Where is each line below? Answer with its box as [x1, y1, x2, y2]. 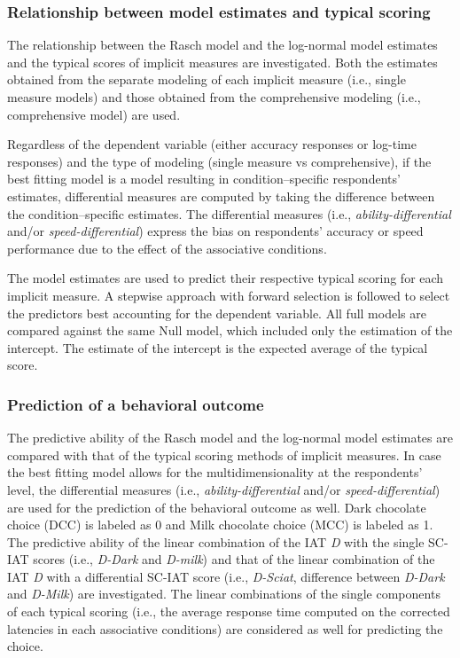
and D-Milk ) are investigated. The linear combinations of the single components [7, 584, 441, 603]
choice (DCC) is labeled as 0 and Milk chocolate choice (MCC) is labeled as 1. [7, 515, 433, 534]
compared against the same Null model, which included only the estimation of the [7, 321, 453, 340]
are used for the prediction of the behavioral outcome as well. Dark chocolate [7, 497, 426, 516]
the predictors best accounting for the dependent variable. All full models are [7, 303, 426, 322]
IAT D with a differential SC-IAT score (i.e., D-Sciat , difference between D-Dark [7, 567, 445, 585]
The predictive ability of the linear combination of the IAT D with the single [7, 532, 425, 551]
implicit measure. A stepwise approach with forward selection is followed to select [7, 286, 450, 304]
